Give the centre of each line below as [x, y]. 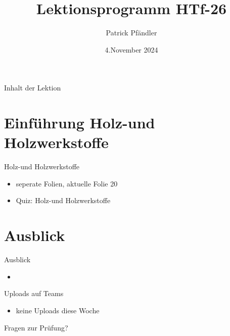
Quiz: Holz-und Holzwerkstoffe [63, 200]
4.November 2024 [131, 49]
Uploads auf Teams [34, 293]
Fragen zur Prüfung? [36, 327]
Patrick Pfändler [131, 33]
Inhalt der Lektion [33, 88]
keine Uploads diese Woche [58, 310]
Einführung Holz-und [80, 123]
